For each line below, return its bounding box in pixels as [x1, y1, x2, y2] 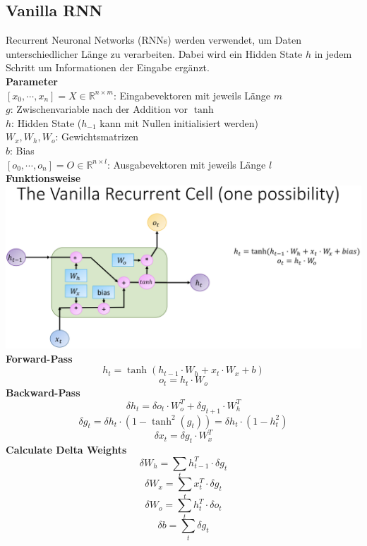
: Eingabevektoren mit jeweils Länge [113, 87, 271, 102]
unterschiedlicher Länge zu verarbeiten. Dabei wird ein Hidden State [6, 46, 303, 61]
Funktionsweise [6, 171, 81, 186]
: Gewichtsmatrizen [55, 129, 139, 144]
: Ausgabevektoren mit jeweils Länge [107, 157, 266, 171]
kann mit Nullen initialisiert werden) [100, 115, 258, 130]
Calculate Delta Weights [6, 442, 127, 456]
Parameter [6, 73, 58, 88]
